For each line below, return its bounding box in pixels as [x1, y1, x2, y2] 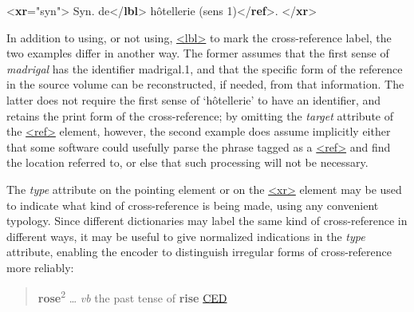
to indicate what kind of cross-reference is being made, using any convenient [6, 196, 379, 213]
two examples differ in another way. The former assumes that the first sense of [6, 45, 389, 61]
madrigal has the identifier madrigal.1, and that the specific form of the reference [6, 60, 403, 77]
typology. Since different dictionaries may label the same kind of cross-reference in [6, 212, 408, 229]
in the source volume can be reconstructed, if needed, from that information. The [6, 76, 404, 93]
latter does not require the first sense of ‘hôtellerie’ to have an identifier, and [6, 91, 381, 108]
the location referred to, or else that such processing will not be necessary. [6, 154, 369, 171]
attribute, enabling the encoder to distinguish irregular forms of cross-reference [6, 243, 392, 260]
